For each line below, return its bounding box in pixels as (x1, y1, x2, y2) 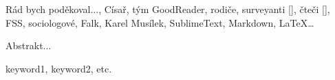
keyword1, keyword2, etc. (6, 61, 112, 75)
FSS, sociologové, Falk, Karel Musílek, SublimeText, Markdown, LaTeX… (6, 15, 314, 29)
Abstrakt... (6, 38, 52, 53)
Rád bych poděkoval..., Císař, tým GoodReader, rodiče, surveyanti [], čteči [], (6, 2, 330, 16)
